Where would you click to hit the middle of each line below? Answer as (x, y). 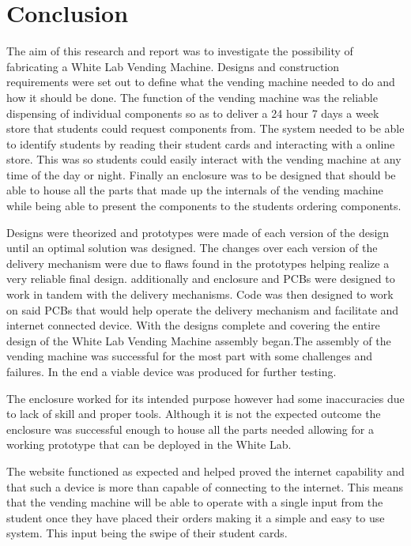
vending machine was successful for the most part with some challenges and (189, 356)
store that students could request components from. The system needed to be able (205, 128)
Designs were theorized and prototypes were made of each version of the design (198, 232)
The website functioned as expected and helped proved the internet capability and (205, 471)
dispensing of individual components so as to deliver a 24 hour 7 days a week (193, 113)
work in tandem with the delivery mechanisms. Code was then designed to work (200, 294)
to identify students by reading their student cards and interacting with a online (201, 143)
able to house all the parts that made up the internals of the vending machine (195, 190)
